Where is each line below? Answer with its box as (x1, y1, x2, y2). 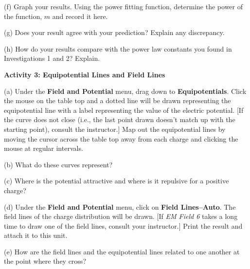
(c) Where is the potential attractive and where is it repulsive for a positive (4, 176, 229, 186)
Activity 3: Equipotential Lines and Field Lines (4, 69, 165, 79)
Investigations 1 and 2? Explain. (4, 53, 100, 63)
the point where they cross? (4, 256, 86, 266)
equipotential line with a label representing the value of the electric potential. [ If (4, 105, 244, 115)
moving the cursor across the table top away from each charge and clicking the (4, 133, 238, 143)
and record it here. (52, 11, 108, 21)
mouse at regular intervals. (4, 143, 83, 153)
